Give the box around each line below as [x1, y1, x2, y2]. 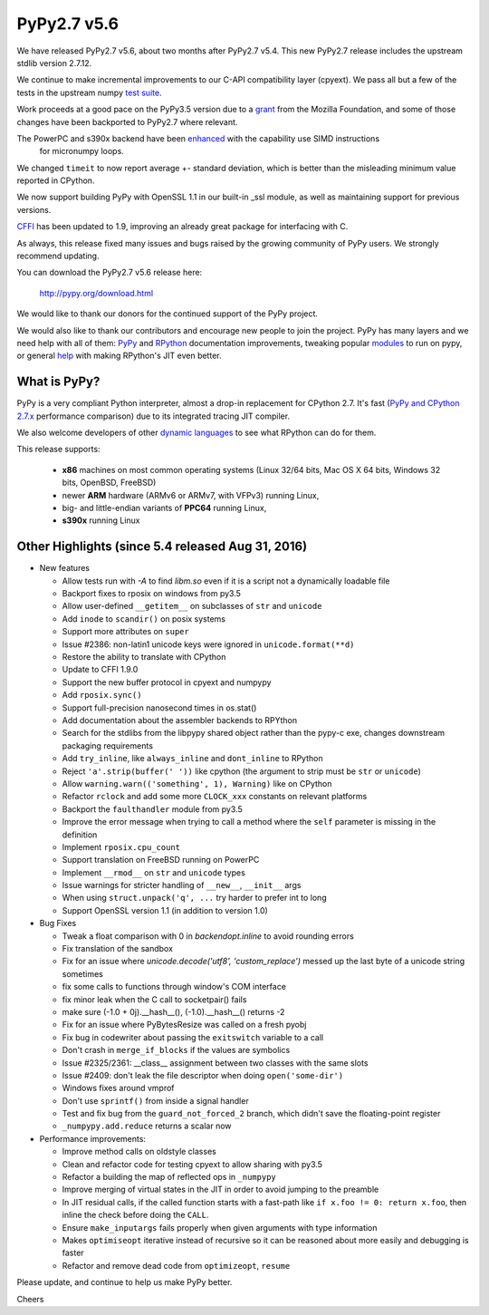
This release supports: [16, 444, 101, 455]
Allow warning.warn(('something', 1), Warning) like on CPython [62, 778, 332, 788]
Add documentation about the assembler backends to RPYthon [62, 714, 298, 725]
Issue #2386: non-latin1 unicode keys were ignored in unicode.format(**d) [62, 639, 355, 650]
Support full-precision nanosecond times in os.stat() [62, 702, 257, 713]
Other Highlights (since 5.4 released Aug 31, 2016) [16, 539, 308, 555]
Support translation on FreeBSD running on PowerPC [62, 855, 260, 865]
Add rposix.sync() [62, 690, 142, 701]
